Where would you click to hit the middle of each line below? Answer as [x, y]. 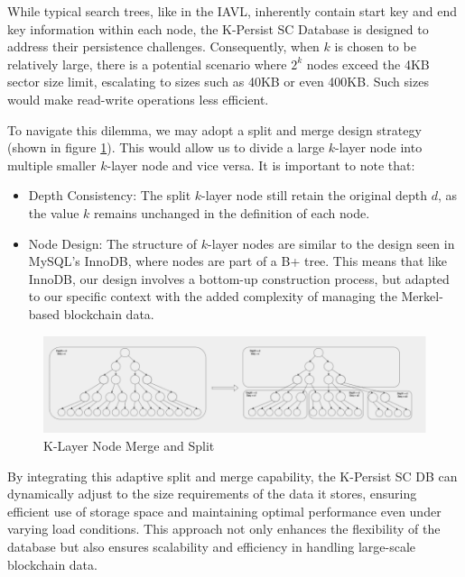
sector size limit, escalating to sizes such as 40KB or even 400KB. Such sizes [218, 82]
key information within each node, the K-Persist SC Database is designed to [218, 28]
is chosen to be [375, 46]
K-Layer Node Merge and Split [129, 445]
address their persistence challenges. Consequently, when [163, 46]
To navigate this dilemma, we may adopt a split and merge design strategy [214, 129]
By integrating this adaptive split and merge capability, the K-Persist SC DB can [232, 476]
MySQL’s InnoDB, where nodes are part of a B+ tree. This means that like [238, 261]
